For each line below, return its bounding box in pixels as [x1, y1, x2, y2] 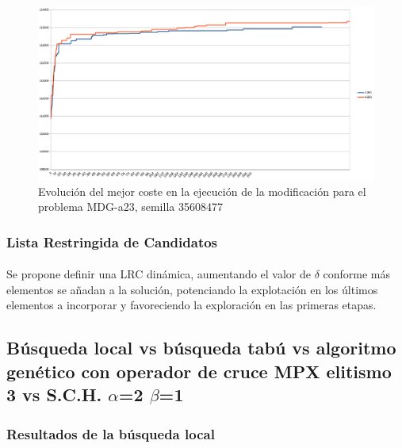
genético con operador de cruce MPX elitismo [6, 358, 392, 383]
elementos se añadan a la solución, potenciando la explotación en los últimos [6, 281, 378, 297]
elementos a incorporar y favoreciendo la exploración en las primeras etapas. [6, 297, 377, 313]
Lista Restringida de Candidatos [6, 232, 218, 251]
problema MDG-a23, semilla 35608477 [38, 198, 223, 215]
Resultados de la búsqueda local [6, 423, 215, 443]
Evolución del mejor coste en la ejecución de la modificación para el [38, 182, 366, 199]
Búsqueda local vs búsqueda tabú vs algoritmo [6, 335, 396, 360]
